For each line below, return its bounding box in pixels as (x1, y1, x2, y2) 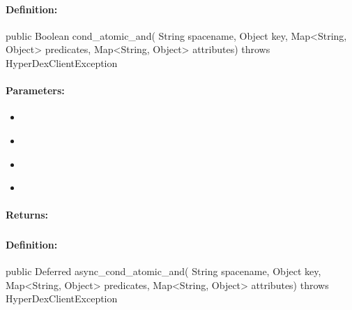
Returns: (6, 207, 49, 222)
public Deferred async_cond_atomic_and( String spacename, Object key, (6, 264, 321, 279)
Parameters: (6, 83, 65, 98)
